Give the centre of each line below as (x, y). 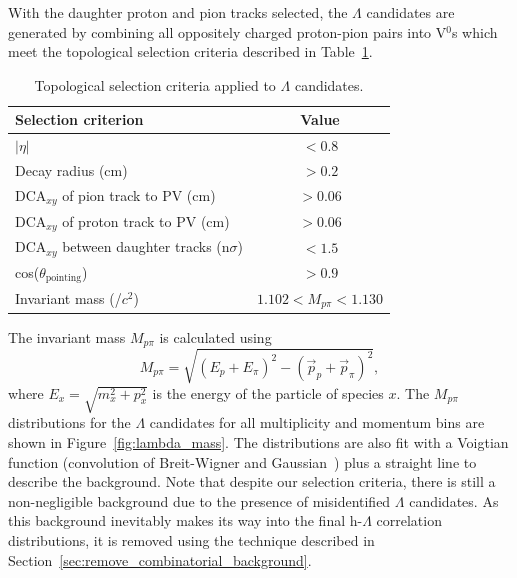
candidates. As (454, 500)
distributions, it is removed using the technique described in (191, 539)
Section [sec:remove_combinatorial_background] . (160, 559)
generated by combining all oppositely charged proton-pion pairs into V (227, 31)
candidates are (410, 12)
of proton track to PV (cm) (146, 220)
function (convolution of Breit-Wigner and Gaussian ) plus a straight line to (242, 461)
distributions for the (69, 422)
